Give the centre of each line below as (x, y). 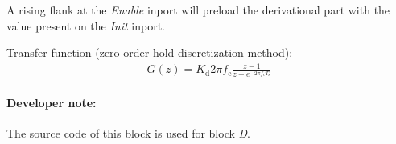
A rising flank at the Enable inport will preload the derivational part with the (198, 10)
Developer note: (52, 103)
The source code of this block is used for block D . (129, 133)
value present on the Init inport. (86, 25)
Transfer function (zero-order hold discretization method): (150, 52)
